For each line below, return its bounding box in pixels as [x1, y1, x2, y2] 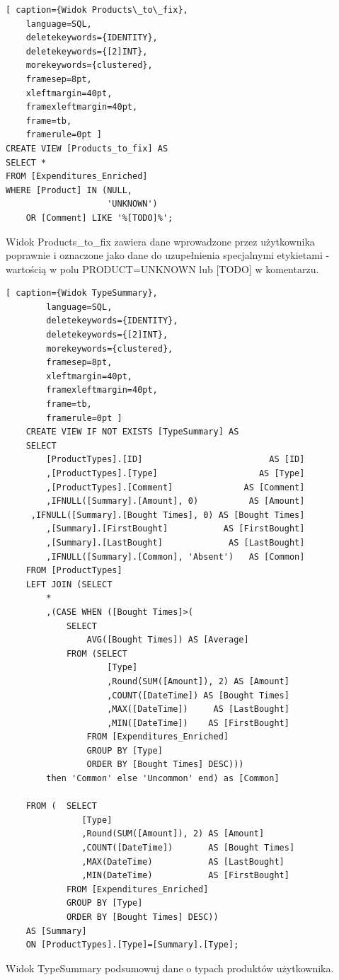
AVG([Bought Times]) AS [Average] [86, 635, 249, 645]
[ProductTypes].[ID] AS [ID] [46, 454, 305, 465]
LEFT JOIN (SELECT [25, 579, 113, 589]
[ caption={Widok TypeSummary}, [6, 288, 158, 299]
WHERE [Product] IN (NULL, [6, 185, 132, 195]
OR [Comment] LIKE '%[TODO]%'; [25, 212, 173, 223]
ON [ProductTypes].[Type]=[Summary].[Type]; [25, 940, 239, 950]
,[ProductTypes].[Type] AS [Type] [46, 468, 305, 478]
